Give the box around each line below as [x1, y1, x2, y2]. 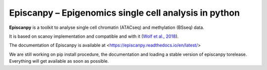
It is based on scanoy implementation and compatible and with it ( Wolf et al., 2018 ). [9, 33, 179, 39]
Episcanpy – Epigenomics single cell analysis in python [9, 7, 240, 18]
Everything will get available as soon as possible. [9, 58, 109, 64]
